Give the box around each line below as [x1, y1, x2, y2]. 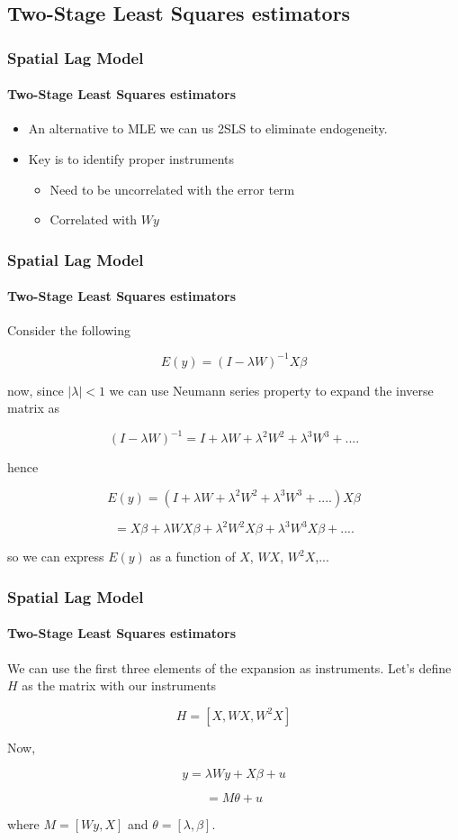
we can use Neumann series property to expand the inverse [109, 380, 434, 399]
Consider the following [7, 321, 131, 340]
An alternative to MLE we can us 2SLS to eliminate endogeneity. [28, 119, 388, 138]
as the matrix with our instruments [22, 676, 217, 695]
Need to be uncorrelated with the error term [49, 179, 295, 198]
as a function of [149, 547, 236, 566]
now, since [7, 380, 64, 399]
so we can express [7, 547, 104, 566]
